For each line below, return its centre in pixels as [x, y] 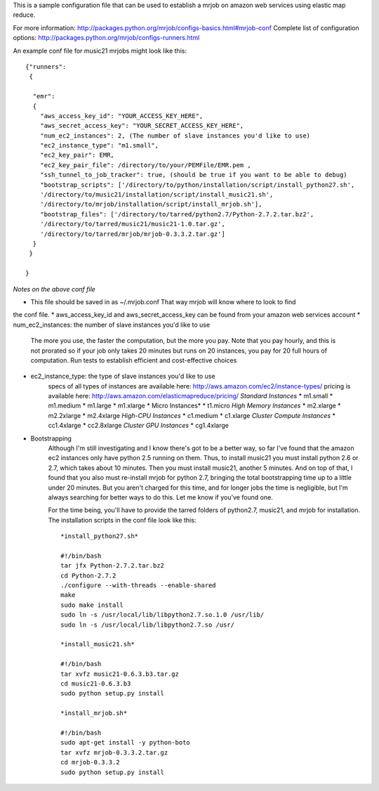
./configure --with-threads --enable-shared [139, 586]
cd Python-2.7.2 [88, 575]
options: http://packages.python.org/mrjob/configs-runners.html [106, 38]
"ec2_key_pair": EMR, [77, 155]
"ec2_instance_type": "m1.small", [99, 145]
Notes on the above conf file [54, 289]
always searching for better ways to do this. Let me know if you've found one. [160, 497]
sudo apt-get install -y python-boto [126, 743]
